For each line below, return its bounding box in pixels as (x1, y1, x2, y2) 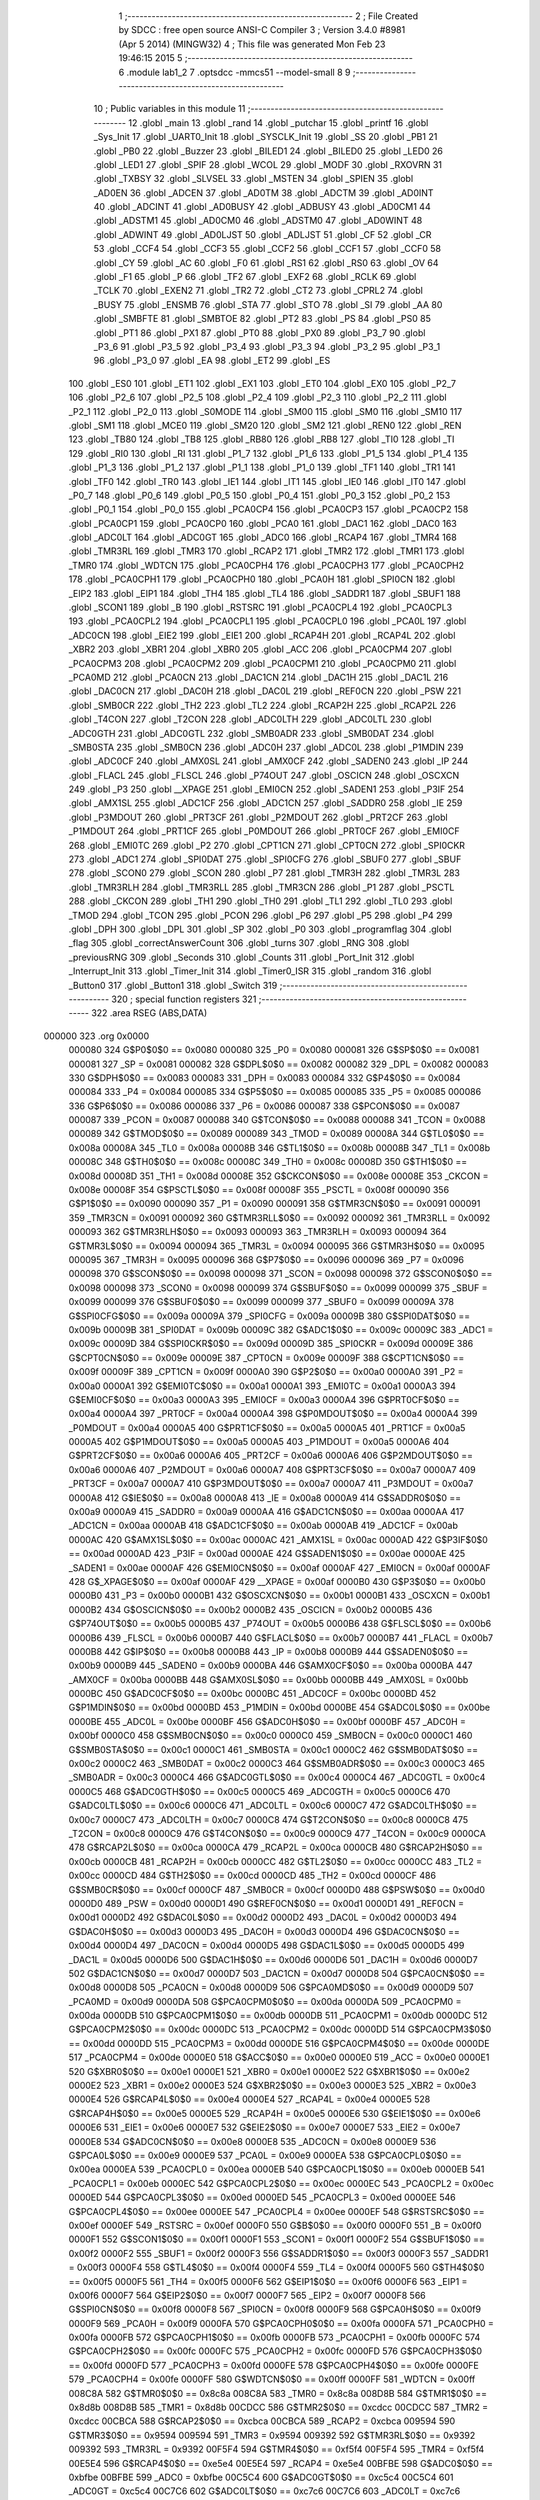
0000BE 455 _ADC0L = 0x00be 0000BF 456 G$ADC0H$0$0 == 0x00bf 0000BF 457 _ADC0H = (68, 1715, 467, 1727)
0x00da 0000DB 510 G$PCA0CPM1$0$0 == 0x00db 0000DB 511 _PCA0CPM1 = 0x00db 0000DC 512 (68, 2010, 488, 2022)
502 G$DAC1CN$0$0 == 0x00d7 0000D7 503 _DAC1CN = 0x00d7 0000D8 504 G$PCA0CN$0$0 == (68, 1967, 486, 1979)
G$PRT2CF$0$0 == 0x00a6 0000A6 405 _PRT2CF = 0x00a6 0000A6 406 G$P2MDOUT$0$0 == (68, 1450, 474, 1462)
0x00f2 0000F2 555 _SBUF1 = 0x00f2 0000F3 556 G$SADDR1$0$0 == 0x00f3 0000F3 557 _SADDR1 (68, 2247, 489, 2259)
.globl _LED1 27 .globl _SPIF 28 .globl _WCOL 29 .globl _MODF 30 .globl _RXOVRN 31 (93, 158, 442, 170)
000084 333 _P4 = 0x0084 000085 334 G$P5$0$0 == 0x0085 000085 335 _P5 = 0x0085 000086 (68, 1086, 482, 1098)
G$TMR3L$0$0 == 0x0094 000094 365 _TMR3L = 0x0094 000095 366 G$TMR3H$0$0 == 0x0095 (68, 1240, 485, 1252)
